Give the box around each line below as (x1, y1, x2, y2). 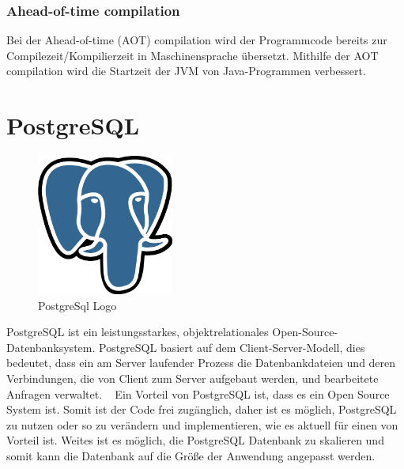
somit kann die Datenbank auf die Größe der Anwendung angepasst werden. (6, 447, 376, 463)
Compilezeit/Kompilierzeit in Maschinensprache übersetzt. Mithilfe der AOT (6, 47, 379, 63)
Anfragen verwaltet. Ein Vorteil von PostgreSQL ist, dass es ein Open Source (6, 385, 390, 402)
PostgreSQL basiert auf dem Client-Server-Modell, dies (99, 339, 365, 355)
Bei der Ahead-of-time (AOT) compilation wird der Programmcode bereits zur (6, 32, 387, 48)
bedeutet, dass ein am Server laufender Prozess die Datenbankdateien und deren (6, 354, 396, 371)
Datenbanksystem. (6, 339, 96, 355)
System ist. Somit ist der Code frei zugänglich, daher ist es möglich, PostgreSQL (6, 401, 397, 418)
